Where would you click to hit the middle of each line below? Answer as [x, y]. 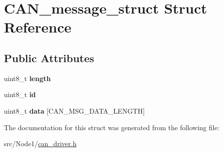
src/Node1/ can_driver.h [40, 144]
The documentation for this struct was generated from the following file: [112, 127]
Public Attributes [49, 58]
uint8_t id [20, 94]
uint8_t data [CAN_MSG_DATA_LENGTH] [74, 110]
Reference [38, 27]
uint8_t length [28, 78]
